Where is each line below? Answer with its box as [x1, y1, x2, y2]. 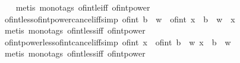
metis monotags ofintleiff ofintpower [15, 1, 150, 13]
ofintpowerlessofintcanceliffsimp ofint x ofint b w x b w [4, 35, 231, 48]
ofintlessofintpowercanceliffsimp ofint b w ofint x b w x [4, 12, 235, 25]
